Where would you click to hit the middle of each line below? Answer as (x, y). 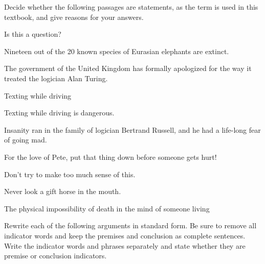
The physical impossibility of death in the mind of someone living (107, 208)
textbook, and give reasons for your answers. (74, 17)
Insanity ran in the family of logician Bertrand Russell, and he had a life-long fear (132, 129)
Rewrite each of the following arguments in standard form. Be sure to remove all (130, 225)
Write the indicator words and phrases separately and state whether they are (125, 245)
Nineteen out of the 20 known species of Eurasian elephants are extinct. (117, 51)
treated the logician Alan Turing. (56, 78)
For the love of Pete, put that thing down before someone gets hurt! (111, 157)
